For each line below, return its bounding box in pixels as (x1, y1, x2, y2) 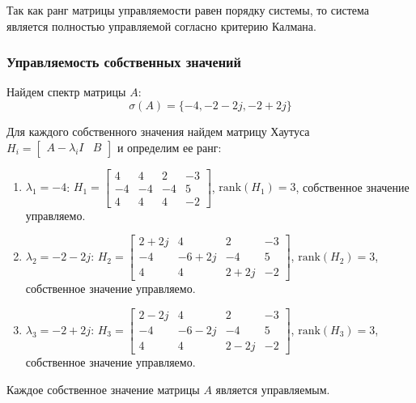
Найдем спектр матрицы (6, 83, 126, 100)
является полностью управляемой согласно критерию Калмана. (6, 17, 316, 34)
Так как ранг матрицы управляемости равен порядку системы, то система (6, 2, 370, 18)
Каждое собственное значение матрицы (6, 380, 200, 397)
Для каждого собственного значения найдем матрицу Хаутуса (6, 123, 310, 139)
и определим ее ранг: (117, 138, 222, 155)
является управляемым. (215, 380, 330, 397)
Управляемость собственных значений (6, 52, 241, 72)
